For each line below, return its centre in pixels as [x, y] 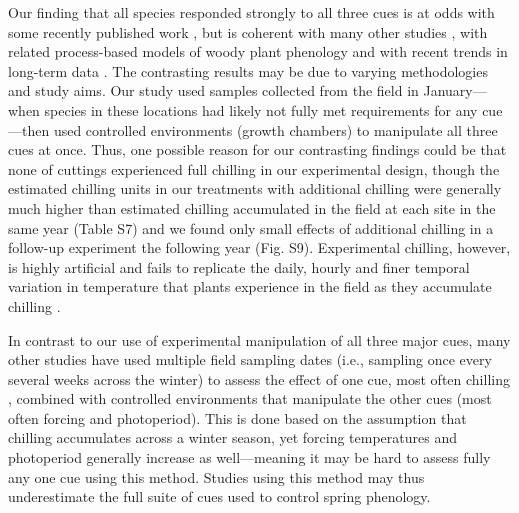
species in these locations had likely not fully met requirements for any [261, 109]
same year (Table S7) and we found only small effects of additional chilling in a [251, 227]
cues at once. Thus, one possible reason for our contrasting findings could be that [257, 149]
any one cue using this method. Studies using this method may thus [216, 476]
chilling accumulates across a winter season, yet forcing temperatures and [233, 437]
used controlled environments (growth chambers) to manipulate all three [275, 129]
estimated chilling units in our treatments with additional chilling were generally [255, 188]
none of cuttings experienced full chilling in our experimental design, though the [254, 168]
